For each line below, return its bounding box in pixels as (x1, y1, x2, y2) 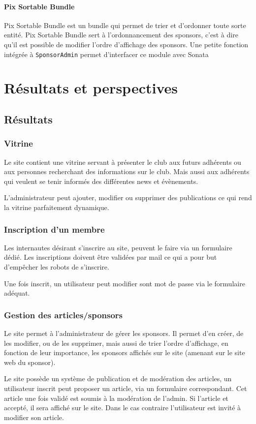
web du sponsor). (4, 357, 56, 367)
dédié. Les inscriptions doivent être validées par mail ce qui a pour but (4, 252, 217, 262)
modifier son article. (4, 412, 64, 422)
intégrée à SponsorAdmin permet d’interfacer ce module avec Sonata (4, 49, 209, 59)
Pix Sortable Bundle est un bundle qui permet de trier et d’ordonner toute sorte (4, 20, 246, 30)
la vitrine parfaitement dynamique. (4, 202, 109, 212)
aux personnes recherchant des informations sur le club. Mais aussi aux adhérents (4, 166, 250, 177)
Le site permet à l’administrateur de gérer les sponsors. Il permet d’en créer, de (4, 328, 244, 338)
